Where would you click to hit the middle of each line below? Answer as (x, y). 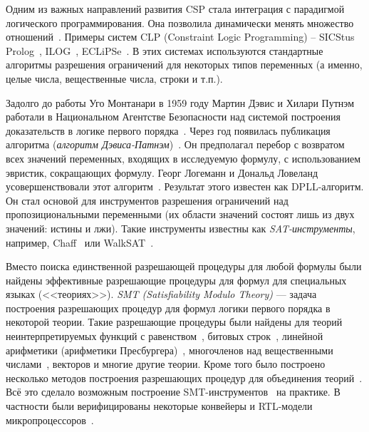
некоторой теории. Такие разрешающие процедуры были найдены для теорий (174, 322)
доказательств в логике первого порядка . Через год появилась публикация (168, 130)
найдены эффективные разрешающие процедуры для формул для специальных (176, 280)
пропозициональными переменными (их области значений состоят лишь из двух (180, 214)
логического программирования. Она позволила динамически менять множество (180, 22)
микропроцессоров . (50, 420)
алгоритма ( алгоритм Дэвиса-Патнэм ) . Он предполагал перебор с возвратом (175, 144)
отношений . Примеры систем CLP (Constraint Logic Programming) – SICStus (180, 37)
